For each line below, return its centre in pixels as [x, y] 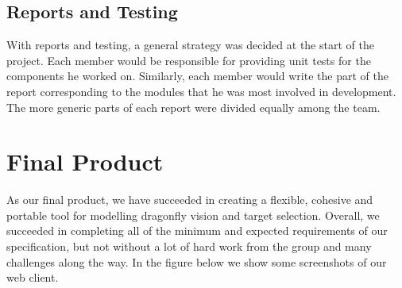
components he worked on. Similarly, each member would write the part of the [197, 76]
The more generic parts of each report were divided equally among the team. [193, 107]
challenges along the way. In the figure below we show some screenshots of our [197, 261]
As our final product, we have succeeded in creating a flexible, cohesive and [190, 200]
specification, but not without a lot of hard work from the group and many [189, 246]
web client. [33, 277]
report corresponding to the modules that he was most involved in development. [201, 91]
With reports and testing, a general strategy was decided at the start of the [190, 45]
